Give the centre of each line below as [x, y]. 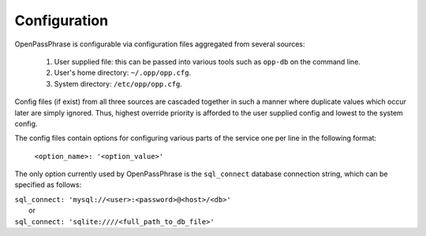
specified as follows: [48, 185]
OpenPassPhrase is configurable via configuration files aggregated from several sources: [160, 44]
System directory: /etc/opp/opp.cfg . [118, 83]
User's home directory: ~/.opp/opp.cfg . [123, 73]
